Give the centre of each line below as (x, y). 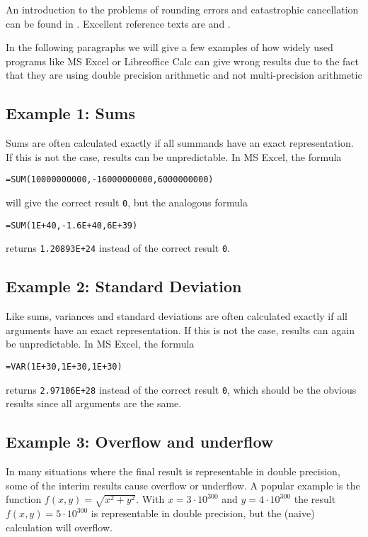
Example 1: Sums (71, 113)
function (24, 499)
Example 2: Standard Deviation (124, 286)
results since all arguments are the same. (94, 403)
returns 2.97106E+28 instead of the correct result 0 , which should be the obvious (181, 389)
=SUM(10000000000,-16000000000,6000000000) (110, 180)
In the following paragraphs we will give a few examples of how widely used (169, 47)
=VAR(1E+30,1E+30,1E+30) (64, 366)
